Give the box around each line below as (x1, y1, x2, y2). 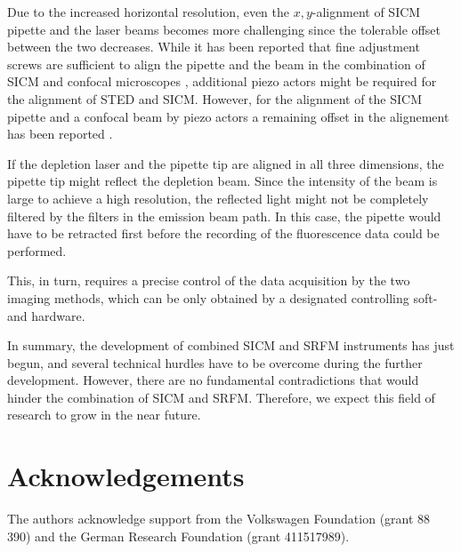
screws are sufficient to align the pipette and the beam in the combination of (7, 54, 425, 73)
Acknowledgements (7, 458, 245, 494)
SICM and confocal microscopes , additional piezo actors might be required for (7, 72, 437, 91)
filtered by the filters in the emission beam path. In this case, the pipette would (7, 206, 441, 225)
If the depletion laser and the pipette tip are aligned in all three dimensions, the (7, 154, 444, 172)
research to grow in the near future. (7, 405, 201, 424)
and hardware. (7, 306, 85, 324)
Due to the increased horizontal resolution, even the (7, 3, 290, 20)
